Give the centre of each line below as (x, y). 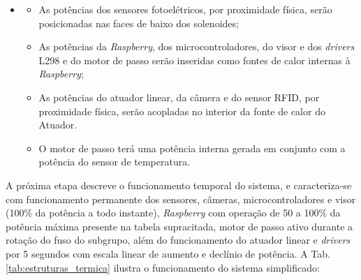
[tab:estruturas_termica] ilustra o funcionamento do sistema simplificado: (163, 267)
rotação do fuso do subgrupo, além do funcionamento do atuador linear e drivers (178, 240)
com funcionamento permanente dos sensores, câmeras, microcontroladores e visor (181, 199)
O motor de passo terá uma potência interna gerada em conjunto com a (192, 148)
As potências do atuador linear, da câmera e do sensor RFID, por (179, 97)
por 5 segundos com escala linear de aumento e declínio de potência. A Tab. (168, 253)
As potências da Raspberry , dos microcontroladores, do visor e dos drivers (197, 46)
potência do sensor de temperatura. (115, 162)
